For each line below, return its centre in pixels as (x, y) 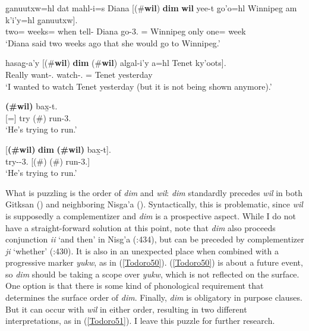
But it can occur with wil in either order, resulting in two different (126, 309)
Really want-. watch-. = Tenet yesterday (79, 74)
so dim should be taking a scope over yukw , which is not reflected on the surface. (152, 274)
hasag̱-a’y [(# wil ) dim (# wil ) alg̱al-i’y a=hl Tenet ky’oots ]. (116, 63)
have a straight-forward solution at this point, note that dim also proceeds (141, 227)
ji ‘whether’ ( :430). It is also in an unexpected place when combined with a (142, 250)
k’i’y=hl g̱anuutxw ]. (42, 19)
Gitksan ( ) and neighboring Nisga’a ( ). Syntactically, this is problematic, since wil (154, 204)
